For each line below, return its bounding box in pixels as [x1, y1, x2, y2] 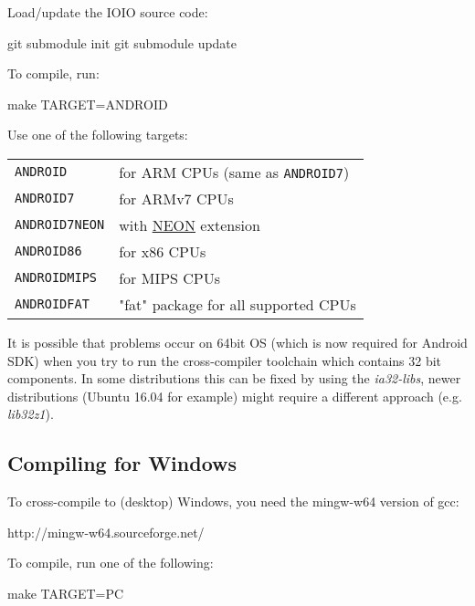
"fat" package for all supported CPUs [119, 293, 356, 315]
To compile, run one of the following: [7, 553, 214, 572]
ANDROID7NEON [15, 217, 105, 233]
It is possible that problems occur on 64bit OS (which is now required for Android [7, 332, 468, 351]
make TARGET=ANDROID [7, 94, 168, 113]
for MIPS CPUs [119, 266, 221, 288]
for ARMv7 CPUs [119, 187, 234, 209]
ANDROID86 [15, 244, 82, 259]
